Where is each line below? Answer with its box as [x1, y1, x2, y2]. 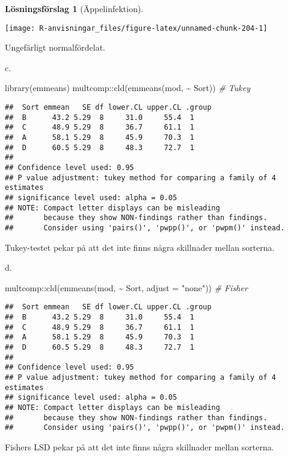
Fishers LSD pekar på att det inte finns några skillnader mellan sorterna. [5, 440, 274, 453]
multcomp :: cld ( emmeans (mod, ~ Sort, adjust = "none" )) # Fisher [5, 281, 248, 294]
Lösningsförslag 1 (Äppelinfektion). [5, 2, 144, 14]
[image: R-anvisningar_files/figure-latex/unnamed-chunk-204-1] [5, 24, 268, 33]
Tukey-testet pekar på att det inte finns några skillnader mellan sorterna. [5, 241, 275, 253]
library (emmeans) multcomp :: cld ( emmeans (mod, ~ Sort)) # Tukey [5, 81, 251, 94]
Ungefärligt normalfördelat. [5, 41, 105, 54]
